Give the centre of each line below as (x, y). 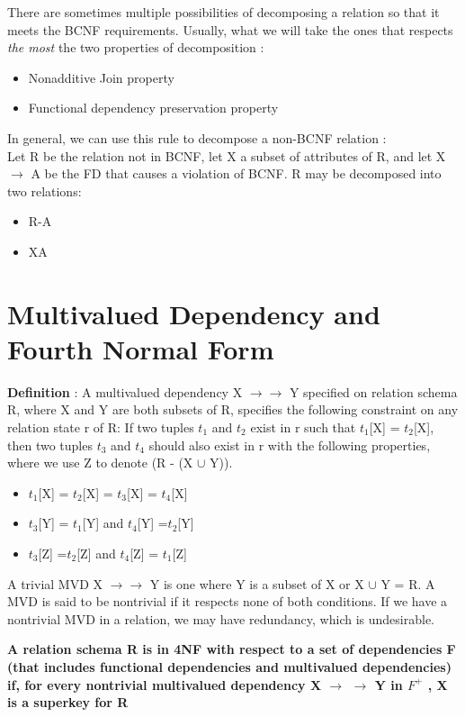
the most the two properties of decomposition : (136, 47)
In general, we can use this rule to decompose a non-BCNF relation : (197, 137)
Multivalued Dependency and (194, 313)
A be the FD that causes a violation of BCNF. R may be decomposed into (236, 173)
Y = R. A (408, 583)
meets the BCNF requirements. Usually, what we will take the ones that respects (230, 29)
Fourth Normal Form (141, 348)
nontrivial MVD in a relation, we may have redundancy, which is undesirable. (221, 618)
